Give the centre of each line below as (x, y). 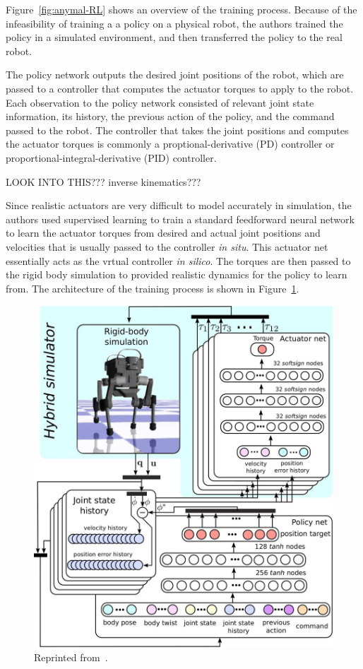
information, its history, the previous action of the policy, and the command (170, 116)
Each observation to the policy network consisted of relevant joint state (160, 102)
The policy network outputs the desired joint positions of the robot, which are (175, 75)
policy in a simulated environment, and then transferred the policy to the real (174, 37)
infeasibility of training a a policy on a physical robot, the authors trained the (174, 23)
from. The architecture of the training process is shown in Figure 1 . (153, 288)
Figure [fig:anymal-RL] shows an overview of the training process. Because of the (181, 9)
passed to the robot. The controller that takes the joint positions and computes (177, 130)
